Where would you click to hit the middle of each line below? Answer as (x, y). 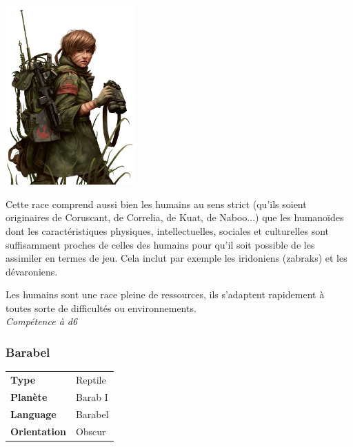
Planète (29, 396)
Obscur (91, 431)
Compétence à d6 (42, 321)
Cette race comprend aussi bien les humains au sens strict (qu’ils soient (156, 204)
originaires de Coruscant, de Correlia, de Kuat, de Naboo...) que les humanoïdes (175, 217)
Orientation (38, 431)
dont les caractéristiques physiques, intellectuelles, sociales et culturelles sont (168, 230)
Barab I (92, 396)
